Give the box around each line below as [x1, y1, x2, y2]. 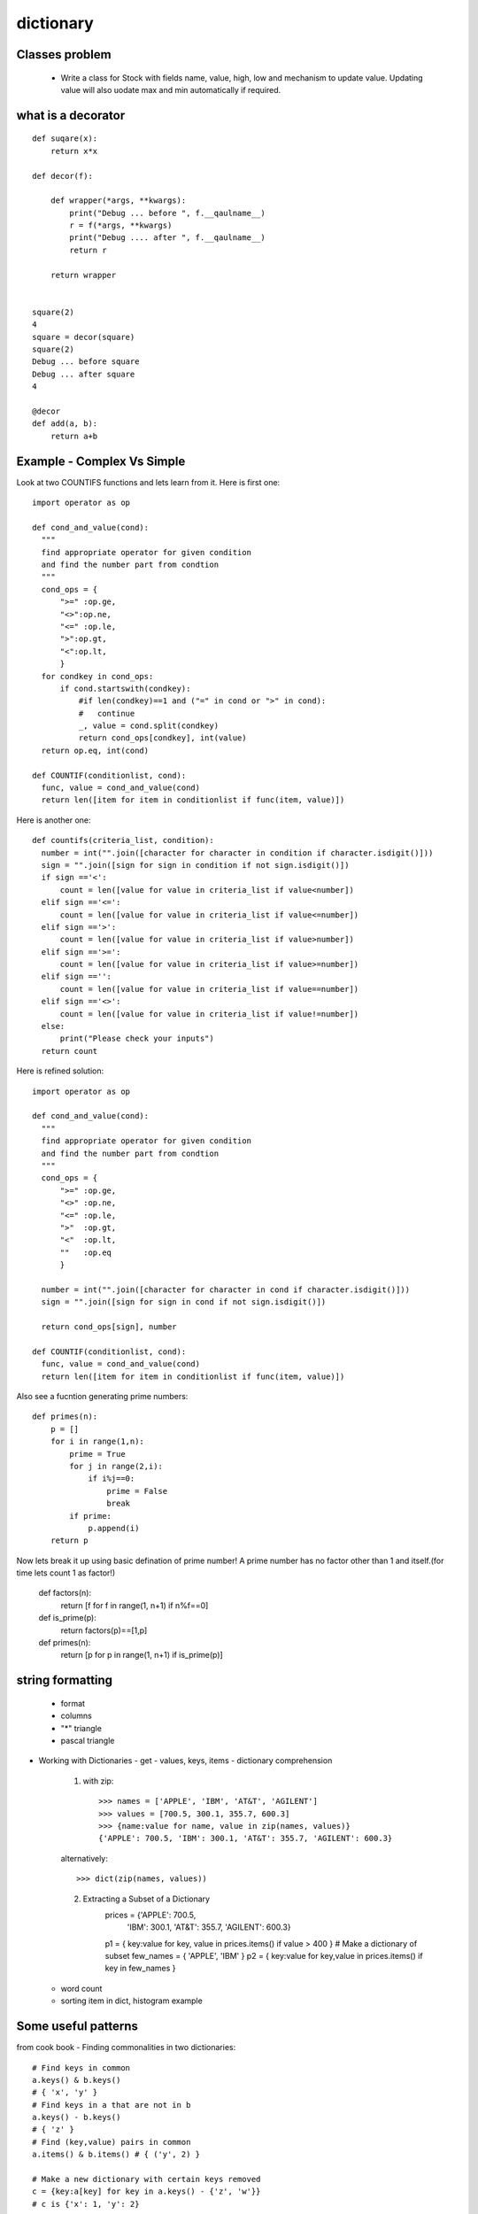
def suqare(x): [32, 134, 98, 143]
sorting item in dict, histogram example [60, 1995, 203, 2006]
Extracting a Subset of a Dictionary [82, 1893, 211, 1904]
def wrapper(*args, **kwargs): [50, 196, 187, 205]
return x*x [50, 146, 98, 156]
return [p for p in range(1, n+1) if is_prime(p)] [60, 1650, 223, 1660]
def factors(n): [38, 1588, 92, 1599]
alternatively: [60, 1853, 108, 1863]
